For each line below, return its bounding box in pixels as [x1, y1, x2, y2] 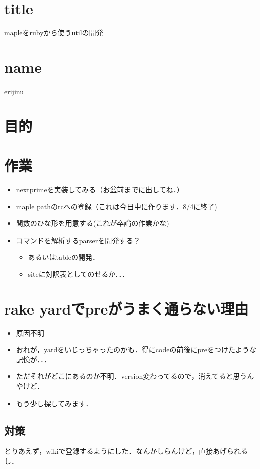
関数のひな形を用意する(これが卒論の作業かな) [16, 218, 169, 228]
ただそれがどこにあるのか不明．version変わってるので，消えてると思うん [16, 371, 254, 381]
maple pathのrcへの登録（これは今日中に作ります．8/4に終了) [16, 201, 217, 211]
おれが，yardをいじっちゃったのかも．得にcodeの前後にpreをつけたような [16, 344, 256, 355]
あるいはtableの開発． [28, 252, 99, 262]
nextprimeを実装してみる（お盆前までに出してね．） [16, 184, 184, 194]
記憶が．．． [16, 354, 51, 364]
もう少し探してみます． [16, 398, 93, 408]
